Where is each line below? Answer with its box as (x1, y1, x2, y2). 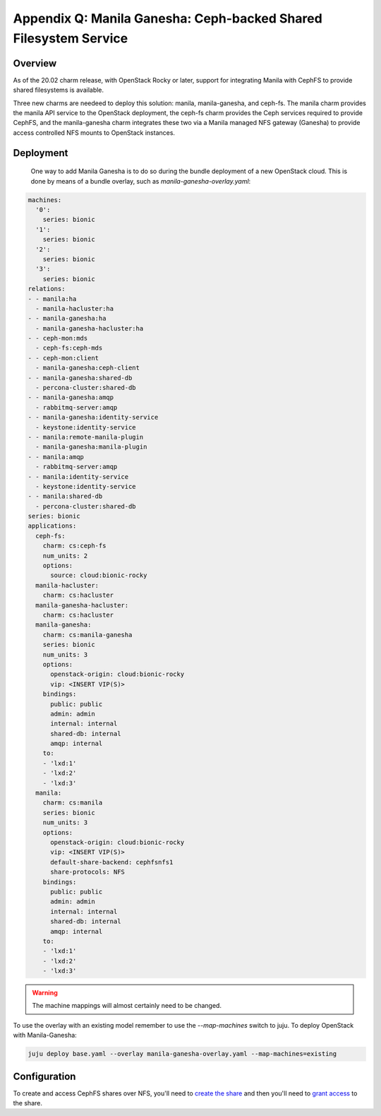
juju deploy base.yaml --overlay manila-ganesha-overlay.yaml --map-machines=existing (28, 1050, 337, 1058)
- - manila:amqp (28, 453, 85, 461)
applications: (28, 522, 77, 530)
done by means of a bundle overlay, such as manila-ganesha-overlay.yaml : (30, 177, 251, 185)
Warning (32, 989, 58, 997)
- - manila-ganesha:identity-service (28, 413, 159, 422)
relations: (28, 285, 66, 293)
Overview (13, 57, 57, 69)
